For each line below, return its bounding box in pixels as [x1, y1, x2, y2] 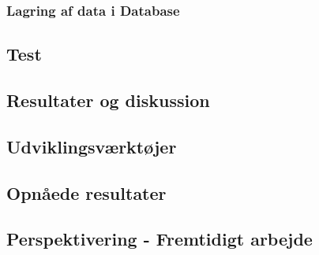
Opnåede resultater [6, 180, 167, 205]
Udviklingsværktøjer [6, 134, 177, 158]
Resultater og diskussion [6, 88, 210, 113]
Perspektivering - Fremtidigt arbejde [6, 227, 313, 251]
